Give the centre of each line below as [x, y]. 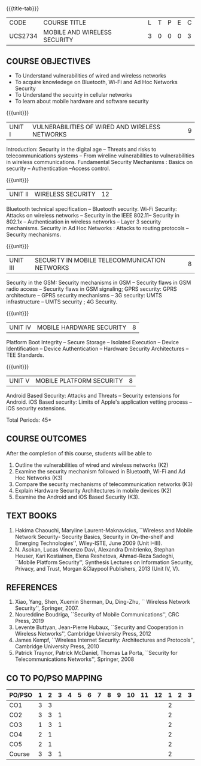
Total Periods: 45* [29, 420]
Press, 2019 [29, 621]
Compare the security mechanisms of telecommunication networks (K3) [104, 484]
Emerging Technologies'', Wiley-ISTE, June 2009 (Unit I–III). [89, 543]
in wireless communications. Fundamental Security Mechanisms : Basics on [100, 162]
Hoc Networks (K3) [39, 478]
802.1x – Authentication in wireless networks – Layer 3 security [84, 222]
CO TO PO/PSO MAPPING [54, 678]
